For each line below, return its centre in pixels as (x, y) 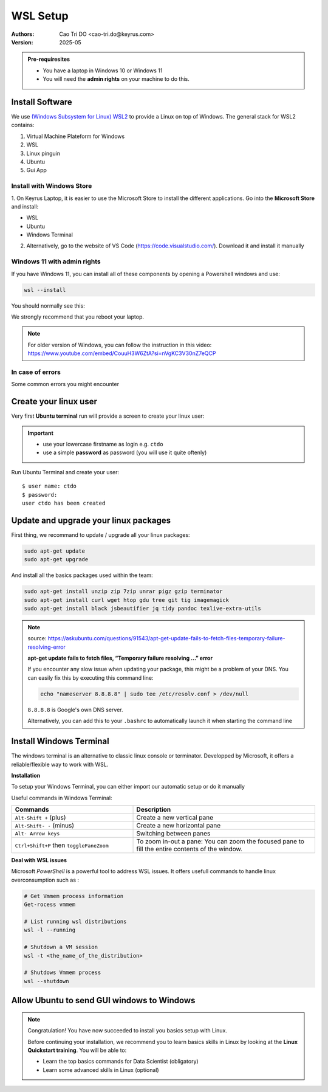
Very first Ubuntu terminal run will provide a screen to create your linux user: (108, 416)
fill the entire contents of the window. (190, 849)
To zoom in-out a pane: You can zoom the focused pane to (220, 841)
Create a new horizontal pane (179, 826)
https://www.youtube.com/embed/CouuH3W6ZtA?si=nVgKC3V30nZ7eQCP (122, 353)
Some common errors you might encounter (65, 384)
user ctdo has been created (64, 503)
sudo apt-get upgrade (56, 560)
